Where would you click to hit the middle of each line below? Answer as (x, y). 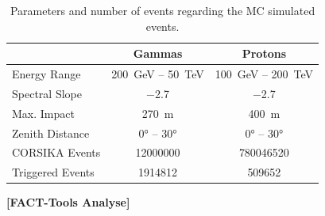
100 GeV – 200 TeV (264, 74)
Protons (264, 53)
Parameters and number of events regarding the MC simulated (162, 10)
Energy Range (46, 74)
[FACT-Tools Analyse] (68, 202)
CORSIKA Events (56, 152)
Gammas (158, 53)
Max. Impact (43, 113)
